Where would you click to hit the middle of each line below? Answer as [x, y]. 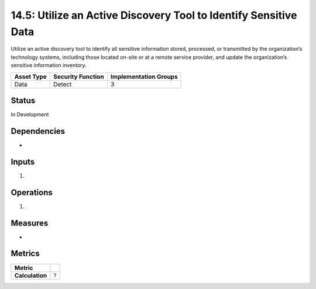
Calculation [31, 276]
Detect [63, 84]
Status [23, 100]
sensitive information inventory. [49, 65]
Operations [32, 192]
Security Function [79, 76]
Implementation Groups [144, 76]
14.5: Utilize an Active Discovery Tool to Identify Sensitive [154, 15]
